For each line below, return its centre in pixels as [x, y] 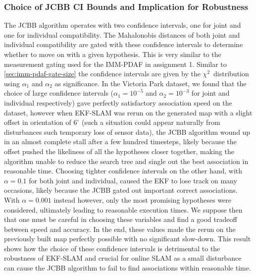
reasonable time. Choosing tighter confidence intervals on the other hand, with [123, 171]
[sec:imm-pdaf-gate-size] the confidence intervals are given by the [102, 74]
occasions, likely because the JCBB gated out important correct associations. [121, 190]
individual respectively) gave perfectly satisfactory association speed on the [118, 102]
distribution [231, 74]
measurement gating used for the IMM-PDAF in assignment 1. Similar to [115, 64]
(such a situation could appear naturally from [151, 122]
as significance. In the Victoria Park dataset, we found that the [151, 83]
